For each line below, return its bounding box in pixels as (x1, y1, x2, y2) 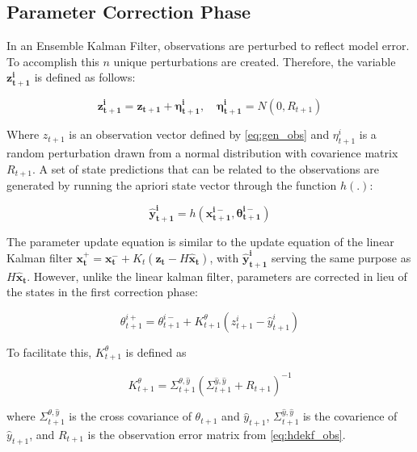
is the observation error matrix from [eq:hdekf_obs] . (87, 426, 346, 442)
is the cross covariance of (69, 408, 192, 425)
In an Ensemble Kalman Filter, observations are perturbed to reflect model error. (6, 37, 410, 54)
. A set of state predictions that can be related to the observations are (32, 160, 379, 177)
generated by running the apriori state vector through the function (6, 177, 337, 194)
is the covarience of (302, 408, 398, 425)
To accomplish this (6, 52, 99, 69)
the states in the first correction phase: (6, 283, 198, 300)
